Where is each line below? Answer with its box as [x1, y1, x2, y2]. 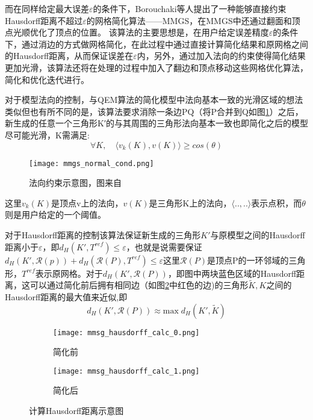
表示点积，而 [251, 196, 302, 209]
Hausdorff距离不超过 [5, 14, 83, 26]
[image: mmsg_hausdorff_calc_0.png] [53, 328, 200, 337]
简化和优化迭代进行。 [5, 73, 89, 85]
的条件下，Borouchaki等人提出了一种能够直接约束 [93, 2, 287, 14]
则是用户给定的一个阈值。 [5, 208, 106, 221]
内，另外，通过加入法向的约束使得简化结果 [137, 49, 306, 62]
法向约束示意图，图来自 [29, 176, 122, 189]
